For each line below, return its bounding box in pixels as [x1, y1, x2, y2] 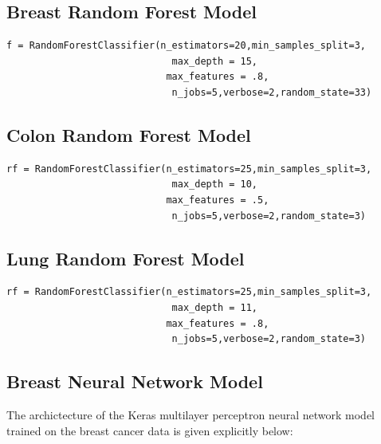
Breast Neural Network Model [6, 369, 263, 394]
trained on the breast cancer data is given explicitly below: [6, 422, 293, 438]
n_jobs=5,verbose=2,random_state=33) [171, 86, 372, 98]
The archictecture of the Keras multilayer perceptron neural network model [6, 406, 375, 422]
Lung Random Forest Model [6, 246, 245, 270]
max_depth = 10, [171, 179, 257, 191]
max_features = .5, [166, 194, 269, 206]
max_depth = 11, [171, 301, 257, 313]
